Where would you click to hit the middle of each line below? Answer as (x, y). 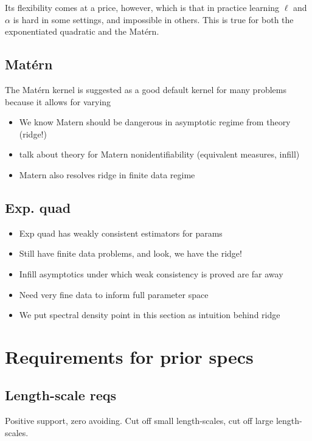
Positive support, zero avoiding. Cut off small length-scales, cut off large (139, 421)
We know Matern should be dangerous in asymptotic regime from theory (155, 122)
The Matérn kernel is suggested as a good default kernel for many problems (146, 89)
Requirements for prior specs (129, 356)
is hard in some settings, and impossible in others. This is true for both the (153, 19)
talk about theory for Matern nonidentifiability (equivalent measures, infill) (159, 154)
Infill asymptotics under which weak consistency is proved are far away (151, 273)
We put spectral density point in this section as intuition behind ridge (150, 315)
